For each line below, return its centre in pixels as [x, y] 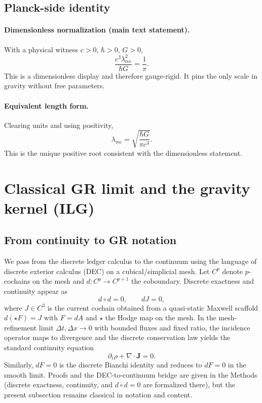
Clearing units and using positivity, [59, 125]
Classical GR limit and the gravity [127, 188]
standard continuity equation [49, 347]
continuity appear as [36, 291]
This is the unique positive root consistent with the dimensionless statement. [123, 153]
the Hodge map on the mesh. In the [161, 317]
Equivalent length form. [46, 105]
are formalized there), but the [189, 384]
